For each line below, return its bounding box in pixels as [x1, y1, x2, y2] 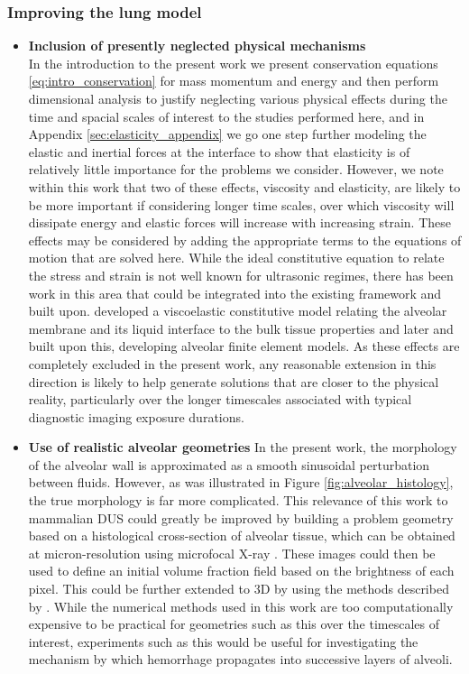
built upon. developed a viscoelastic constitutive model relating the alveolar [28, 301, 447, 320]
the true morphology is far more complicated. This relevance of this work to [28, 491, 448, 510]
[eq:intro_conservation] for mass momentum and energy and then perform [28, 71, 439, 90]
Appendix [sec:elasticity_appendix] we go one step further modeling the [28, 125, 427, 143]
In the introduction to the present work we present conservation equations [28, 53, 438, 72]
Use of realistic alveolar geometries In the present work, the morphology [28, 438, 457, 457]
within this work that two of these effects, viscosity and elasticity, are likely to [28, 177, 461, 196]
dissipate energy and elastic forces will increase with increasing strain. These [28, 213, 452, 232]
